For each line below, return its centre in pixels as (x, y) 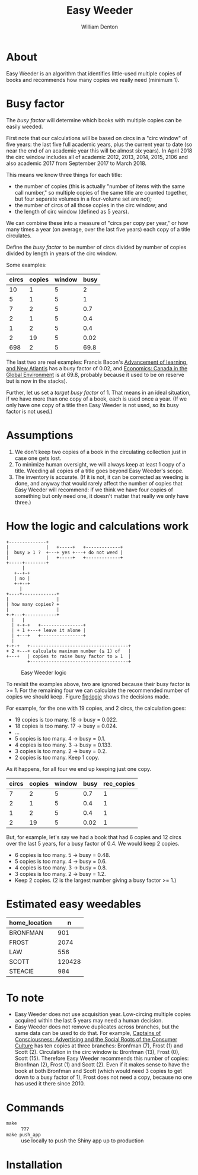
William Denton (100, 27)
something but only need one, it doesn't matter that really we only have (102, 496)
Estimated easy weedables (74, 904)
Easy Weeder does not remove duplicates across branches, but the (97, 1027)
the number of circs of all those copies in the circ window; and (91, 205)
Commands (35, 1108)
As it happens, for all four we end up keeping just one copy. (79, 768)
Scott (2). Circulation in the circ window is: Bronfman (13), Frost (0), (97, 1052)
